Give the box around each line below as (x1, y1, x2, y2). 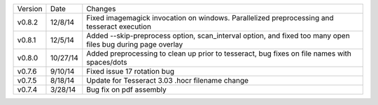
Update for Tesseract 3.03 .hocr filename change (86, 76, 248, 85)
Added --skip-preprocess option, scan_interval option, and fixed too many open (86, 31, 350, 40)
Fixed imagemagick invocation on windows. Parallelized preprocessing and (86, 13, 334, 22)
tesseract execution (86, 22, 152, 31)
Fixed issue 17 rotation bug (86, 67, 175, 76)
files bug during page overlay (86, 40, 183, 49)
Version (17, 4, 43, 13)
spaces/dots (86, 58, 127, 67)
